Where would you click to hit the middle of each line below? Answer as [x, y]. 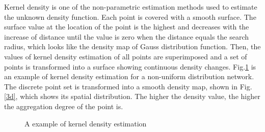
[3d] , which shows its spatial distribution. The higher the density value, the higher [132, 96]
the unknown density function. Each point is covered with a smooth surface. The [130, 16]
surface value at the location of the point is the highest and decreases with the [127, 27]
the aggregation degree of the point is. [64, 106]
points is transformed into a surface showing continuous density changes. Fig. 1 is [130, 66]
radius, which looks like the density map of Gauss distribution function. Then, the [132, 46]
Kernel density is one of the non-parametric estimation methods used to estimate [131, 7]
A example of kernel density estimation [86, 123]
